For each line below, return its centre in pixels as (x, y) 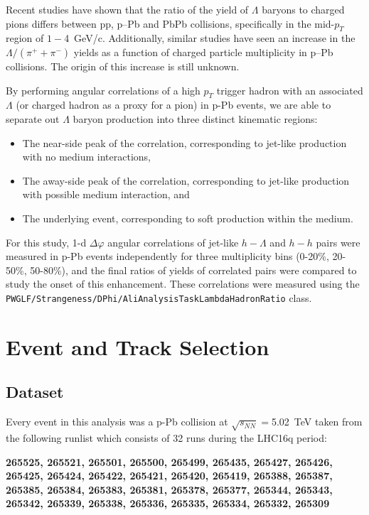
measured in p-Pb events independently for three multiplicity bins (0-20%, (167, 256)
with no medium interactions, (86, 157)
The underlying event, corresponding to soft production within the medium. (188, 218)
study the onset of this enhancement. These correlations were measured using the (183, 284)
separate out (33, 118)
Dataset (35, 392)
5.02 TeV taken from (317, 422)
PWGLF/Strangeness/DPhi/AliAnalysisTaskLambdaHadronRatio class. (159, 297)
